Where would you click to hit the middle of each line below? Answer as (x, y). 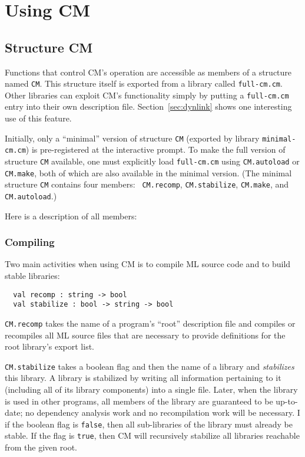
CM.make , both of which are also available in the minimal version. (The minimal (148, 172)
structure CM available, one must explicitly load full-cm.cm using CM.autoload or (152, 161)
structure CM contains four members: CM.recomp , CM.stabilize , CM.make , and (147, 184)
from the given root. (41, 447)
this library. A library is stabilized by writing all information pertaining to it (143, 378)
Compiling (30, 242)
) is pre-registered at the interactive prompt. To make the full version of (155, 149)
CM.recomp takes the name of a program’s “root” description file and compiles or (150, 323)
